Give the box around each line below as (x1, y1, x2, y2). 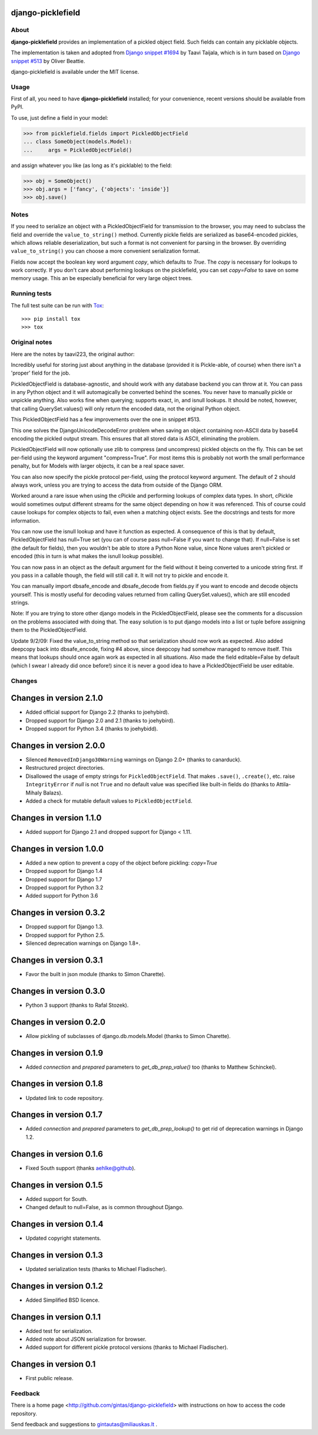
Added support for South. (25, 1195, 88, 1203)
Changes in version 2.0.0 (11, 740, 105, 750)
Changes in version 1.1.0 (11, 813, 102, 823)
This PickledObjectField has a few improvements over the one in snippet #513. (11, 416, 201, 423)
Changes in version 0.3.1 (11, 955, 103, 965)
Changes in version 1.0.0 (11, 843, 104, 853)
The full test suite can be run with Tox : (11, 301, 104, 309)
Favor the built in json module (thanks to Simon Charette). (25, 970, 165, 977)
